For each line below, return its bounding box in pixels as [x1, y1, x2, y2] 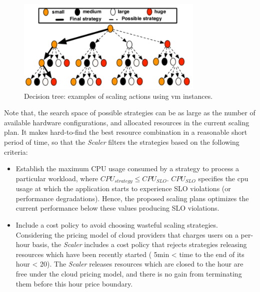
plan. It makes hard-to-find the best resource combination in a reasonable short [4, 127, 247, 137]
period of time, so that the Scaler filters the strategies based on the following [4, 137, 239, 147]
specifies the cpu [198, 173, 248, 183]
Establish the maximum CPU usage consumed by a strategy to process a [15, 163, 239, 174]
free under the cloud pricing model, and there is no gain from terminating [15, 269, 242, 279]
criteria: [4, 146, 28, 157]
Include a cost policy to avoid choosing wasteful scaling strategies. [15, 220, 218, 230]
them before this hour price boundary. [15, 278, 133, 289]
